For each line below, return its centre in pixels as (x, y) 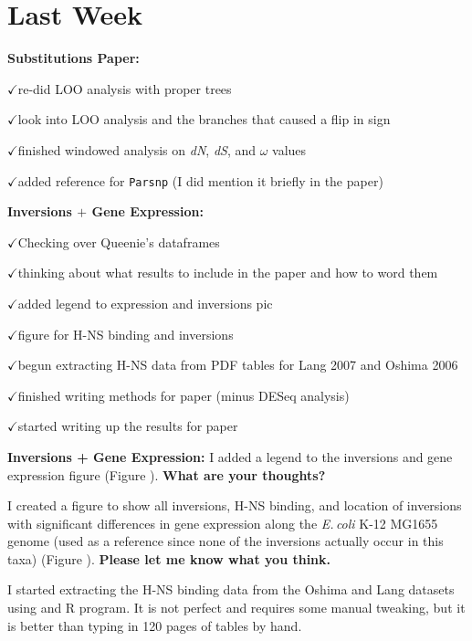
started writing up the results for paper (128, 426)
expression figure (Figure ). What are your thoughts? (167, 474)
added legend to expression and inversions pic (145, 303)
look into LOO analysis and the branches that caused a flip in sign (204, 119)
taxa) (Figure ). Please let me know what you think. (169, 558)
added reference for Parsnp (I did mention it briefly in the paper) (200, 180)
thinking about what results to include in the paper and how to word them (228, 273)
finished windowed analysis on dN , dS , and (137, 149)
